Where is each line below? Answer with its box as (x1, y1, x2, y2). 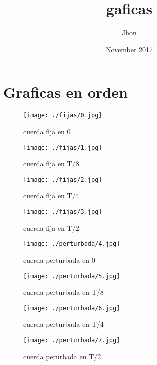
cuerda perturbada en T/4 (23, 319, 104, 329)
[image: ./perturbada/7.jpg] (23, 337, 120, 344)
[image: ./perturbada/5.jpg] (23, 272, 120, 280)
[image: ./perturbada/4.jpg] (23, 240, 120, 248)
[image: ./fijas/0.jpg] (23, 112, 102, 119)
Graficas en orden (3, 82, 128, 102)
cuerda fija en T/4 (23, 190, 79, 201)
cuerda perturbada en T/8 (23, 287, 104, 297)
